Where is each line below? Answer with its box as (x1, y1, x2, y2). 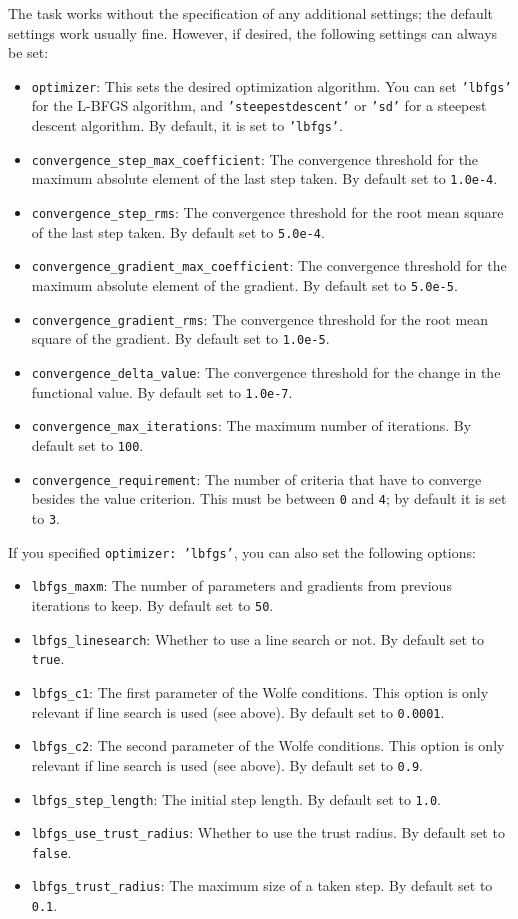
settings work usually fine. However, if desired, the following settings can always (8, 22, 498, 43)
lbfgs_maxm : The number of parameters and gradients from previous (31, 575, 452, 596)
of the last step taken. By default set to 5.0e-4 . (31, 221, 325, 242)
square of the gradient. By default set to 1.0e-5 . (31, 328, 330, 349)
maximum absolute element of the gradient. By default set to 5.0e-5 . (31, 275, 458, 296)
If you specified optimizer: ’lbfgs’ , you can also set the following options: (8, 541, 476, 562)
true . (31, 648, 65, 669)
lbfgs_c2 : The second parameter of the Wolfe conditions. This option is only (31, 735, 505, 756)
